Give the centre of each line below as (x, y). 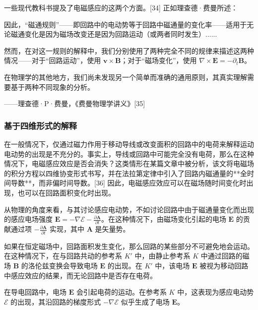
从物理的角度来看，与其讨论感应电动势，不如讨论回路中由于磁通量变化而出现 (129, 209)
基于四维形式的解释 (41, 125)
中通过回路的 (222, 256)
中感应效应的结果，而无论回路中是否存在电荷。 (80, 275)
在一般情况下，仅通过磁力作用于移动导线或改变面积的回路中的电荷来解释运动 (129, 144)
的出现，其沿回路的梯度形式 (56, 301)
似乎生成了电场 (145, 301)
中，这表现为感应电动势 (216, 292)
